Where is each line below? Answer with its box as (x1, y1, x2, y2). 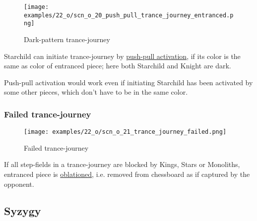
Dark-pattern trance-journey (24, 34, 110, 44)
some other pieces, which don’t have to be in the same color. (4, 87, 188, 97)
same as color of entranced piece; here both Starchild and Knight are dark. (4, 60, 231, 71)
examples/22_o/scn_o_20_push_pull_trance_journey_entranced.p (24, 11, 234, 19)
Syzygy (4, 203, 41, 218)
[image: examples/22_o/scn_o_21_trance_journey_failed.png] (24, 128, 227, 136)
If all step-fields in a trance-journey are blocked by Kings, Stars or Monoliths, (4, 159, 240, 169)
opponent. (4, 178, 34, 189)
